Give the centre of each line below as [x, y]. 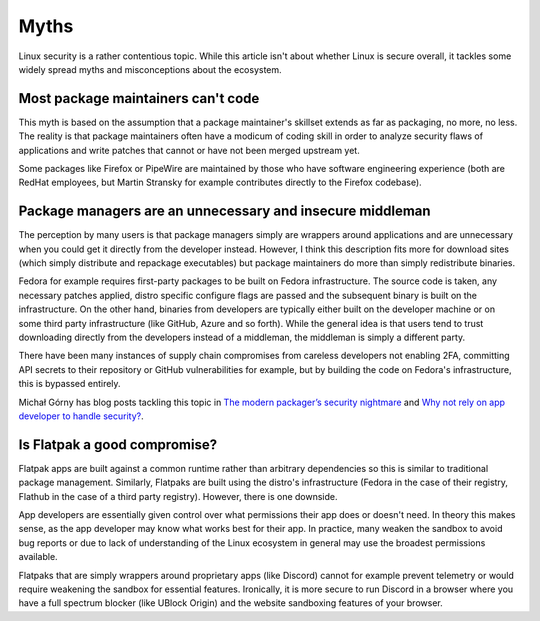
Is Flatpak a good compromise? [118, 444]
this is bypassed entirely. [69, 384]
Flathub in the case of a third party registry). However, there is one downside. [178, 496]
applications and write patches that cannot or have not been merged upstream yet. [189, 150]
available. [38, 557]
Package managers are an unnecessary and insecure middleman [224, 211]
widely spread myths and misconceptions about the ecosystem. [150, 69]
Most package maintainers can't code [139, 98]
